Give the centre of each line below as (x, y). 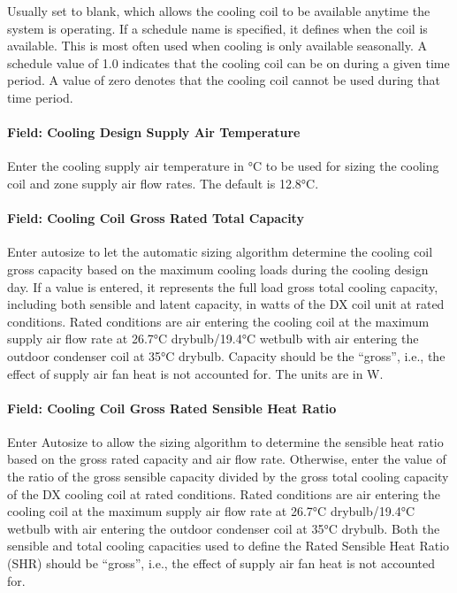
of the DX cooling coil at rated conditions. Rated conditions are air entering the (224, 493)
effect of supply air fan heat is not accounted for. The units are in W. (195, 373)
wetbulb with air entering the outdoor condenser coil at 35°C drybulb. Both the (224, 528)
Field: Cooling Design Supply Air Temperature (154, 132)
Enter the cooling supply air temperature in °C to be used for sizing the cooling (223, 166)
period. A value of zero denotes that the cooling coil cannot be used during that (224, 80)
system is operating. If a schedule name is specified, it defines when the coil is (217, 28)
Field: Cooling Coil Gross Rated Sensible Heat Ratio (172, 408)
